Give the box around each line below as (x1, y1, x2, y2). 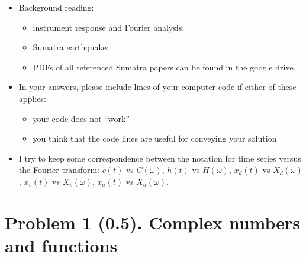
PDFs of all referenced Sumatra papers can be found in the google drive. (33, 60, 296, 73)
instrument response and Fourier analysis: (33, 21, 185, 33)
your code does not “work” (33, 112, 130, 124)
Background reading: (18, 1, 94, 13)
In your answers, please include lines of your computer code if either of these (18, 81, 297, 93)
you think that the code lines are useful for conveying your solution (33, 132, 277, 144)
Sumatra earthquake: (33, 41, 109, 53)
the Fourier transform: (18, 163, 99, 176)
